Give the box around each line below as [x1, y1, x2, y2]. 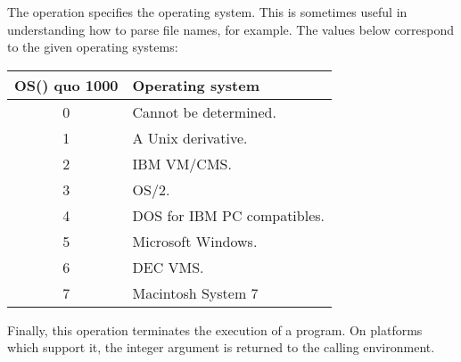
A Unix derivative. [132, 127, 248, 148]
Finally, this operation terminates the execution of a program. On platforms [7, 320, 423, 339]
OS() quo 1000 [14, 74, 119, 95]
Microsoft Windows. [132, 230, 258, 251]
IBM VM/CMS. [132, 152, 232, 174]
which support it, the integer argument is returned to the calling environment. [7, 338, 435, 357]
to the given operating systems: [7, 37, 178, 56]
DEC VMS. [132, 256, 204, 277]
